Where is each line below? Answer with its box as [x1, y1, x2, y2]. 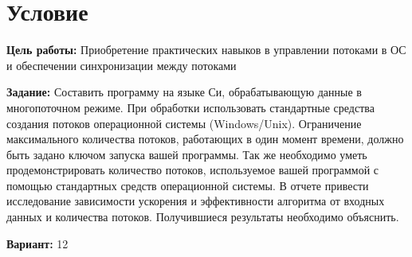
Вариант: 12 [6, 235, 69, 251]
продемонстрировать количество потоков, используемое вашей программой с [6, 162, 379, 178]
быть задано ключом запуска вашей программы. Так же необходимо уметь [6, 146, 367, 162]
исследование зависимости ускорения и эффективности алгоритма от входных [6, 193, 385, 209]
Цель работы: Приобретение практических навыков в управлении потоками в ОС [6, 41, 406, 58]
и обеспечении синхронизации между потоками [6, 56, 237, 73]
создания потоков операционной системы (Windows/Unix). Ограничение [6, 115, 362, 131]
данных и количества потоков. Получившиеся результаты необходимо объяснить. [6, 208, 399, 225]
